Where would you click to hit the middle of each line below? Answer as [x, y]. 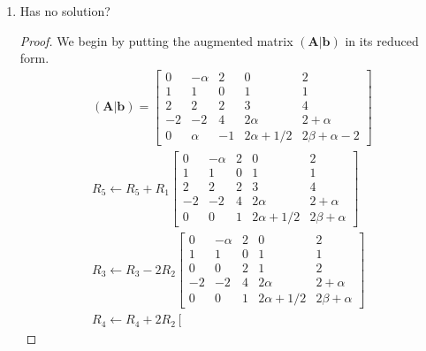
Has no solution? [65, 11]
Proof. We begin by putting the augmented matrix [156, 40]
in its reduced [382, 40]
